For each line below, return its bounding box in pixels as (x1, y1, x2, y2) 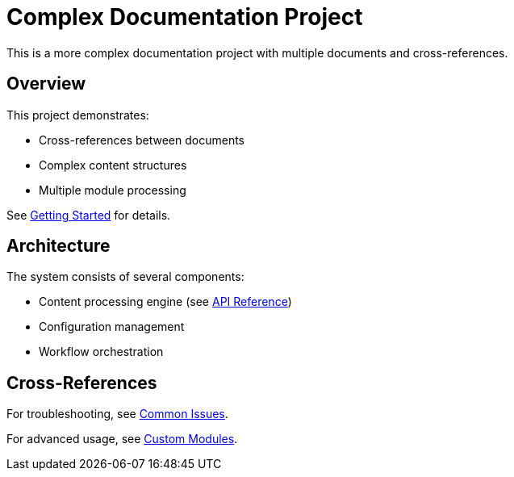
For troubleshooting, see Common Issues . (6, 407, 228, 421)
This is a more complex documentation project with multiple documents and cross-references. (6, 45, 508, 60)
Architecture (6, 236, 111, 257)
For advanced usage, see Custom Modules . (6, 432, 238, 446)
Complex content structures (39, 157, 187, 172)
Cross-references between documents (39, 132, 245, 147)
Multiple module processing (39, 182, 186, 197)
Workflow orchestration (39, 345, 164, 359)
